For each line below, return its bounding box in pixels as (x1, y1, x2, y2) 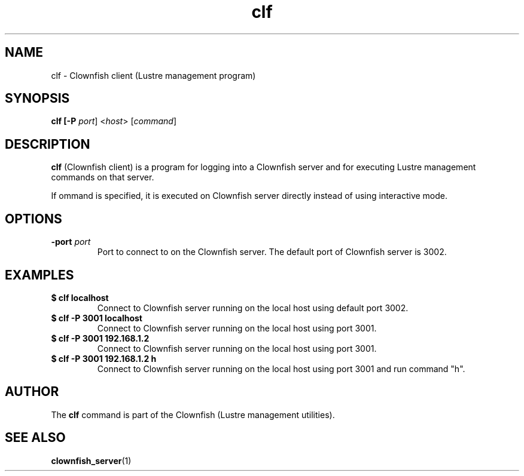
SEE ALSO (5, 430, 66, 446)
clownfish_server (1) (51, 455, 132, 466)
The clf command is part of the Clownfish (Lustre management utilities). (51, 409, 335, 420)
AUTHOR (5, 384, 59, 400)
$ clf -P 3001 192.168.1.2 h (51, 353, 157, 364)
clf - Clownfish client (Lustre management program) (51, 70, 256, 81)
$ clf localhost (51, 292, 109, 303)
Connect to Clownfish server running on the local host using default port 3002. (97, 302, 409, 313)
